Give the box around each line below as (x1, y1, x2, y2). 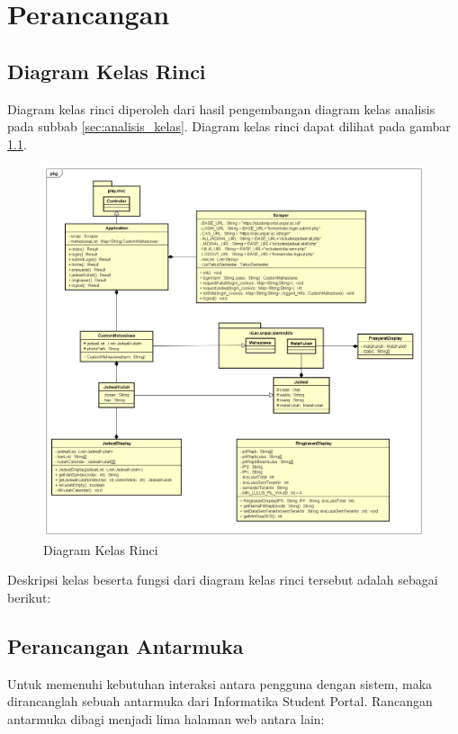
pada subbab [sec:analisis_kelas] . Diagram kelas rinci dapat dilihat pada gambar (7, 117, 451, 136)
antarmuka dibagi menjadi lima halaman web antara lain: (7, 709, 325, 728)
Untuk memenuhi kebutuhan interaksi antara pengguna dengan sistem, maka (7, 674, 433, 693)
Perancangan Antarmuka (7, 631, 244, 659)
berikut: (7, 587, 51, 606)
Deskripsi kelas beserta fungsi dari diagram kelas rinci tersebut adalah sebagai (7, 570, 438, 589)
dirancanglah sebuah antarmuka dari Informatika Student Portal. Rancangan (7, 692, 433, 711)
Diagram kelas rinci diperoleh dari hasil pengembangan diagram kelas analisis (7, 99, 436, 118)
